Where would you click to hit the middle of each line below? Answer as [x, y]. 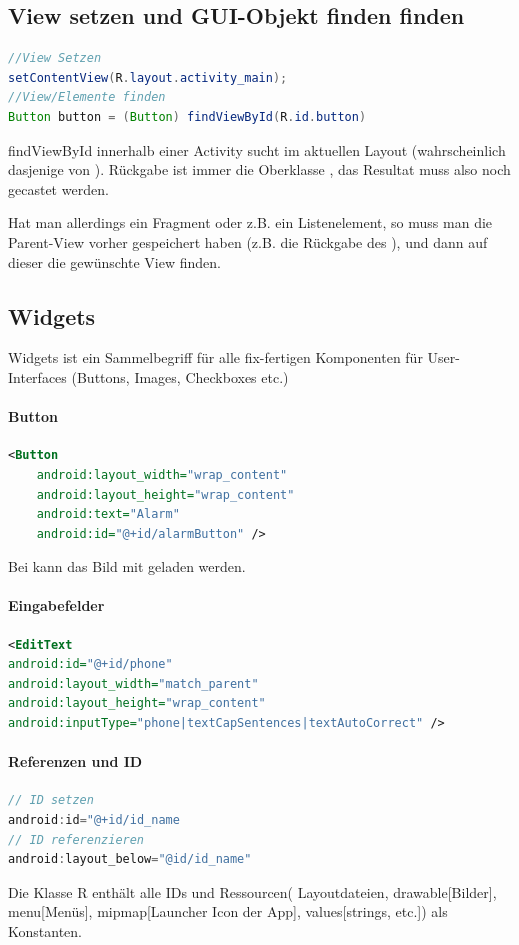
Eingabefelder [56, 605]
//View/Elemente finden [87, 97]
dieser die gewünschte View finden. [114, 261]
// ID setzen [51, 800]
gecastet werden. [58, 188]
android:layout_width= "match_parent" [133, 683]
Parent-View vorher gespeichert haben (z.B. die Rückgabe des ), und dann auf [248, 241]
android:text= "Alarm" [108, 514]
